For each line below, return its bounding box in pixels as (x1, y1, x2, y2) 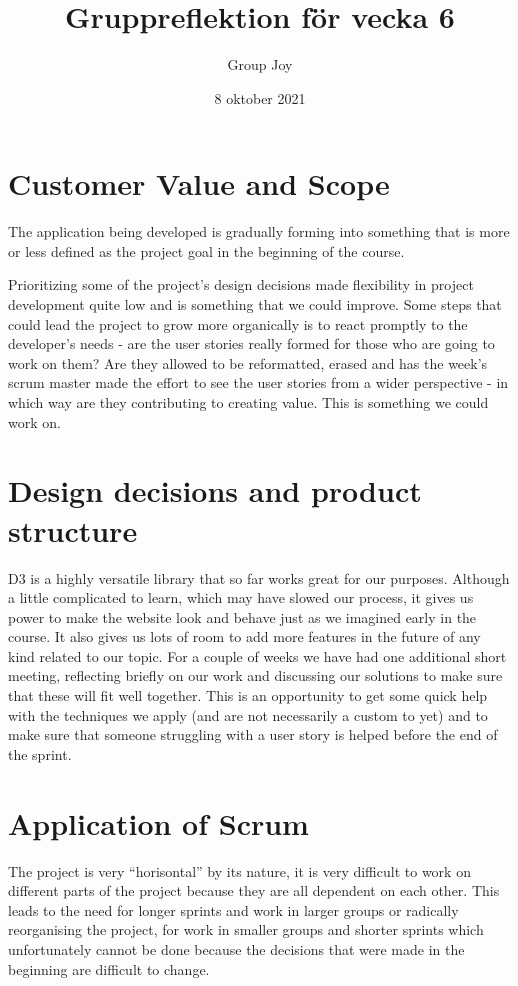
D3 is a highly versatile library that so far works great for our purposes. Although (8, 567, 510, 588)
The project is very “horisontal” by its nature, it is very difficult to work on (8, 860, 471, 881)
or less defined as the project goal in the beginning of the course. (8, 240, 405, 261)
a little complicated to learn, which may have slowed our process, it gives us (8, 587, 474, 608)
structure (8, 509, 138, 550)
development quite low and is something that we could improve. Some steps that (8, 294, 502, 315)
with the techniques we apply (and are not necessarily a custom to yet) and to (8, 704, 488, 725)
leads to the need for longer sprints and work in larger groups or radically (8, 899, 459, 920)
